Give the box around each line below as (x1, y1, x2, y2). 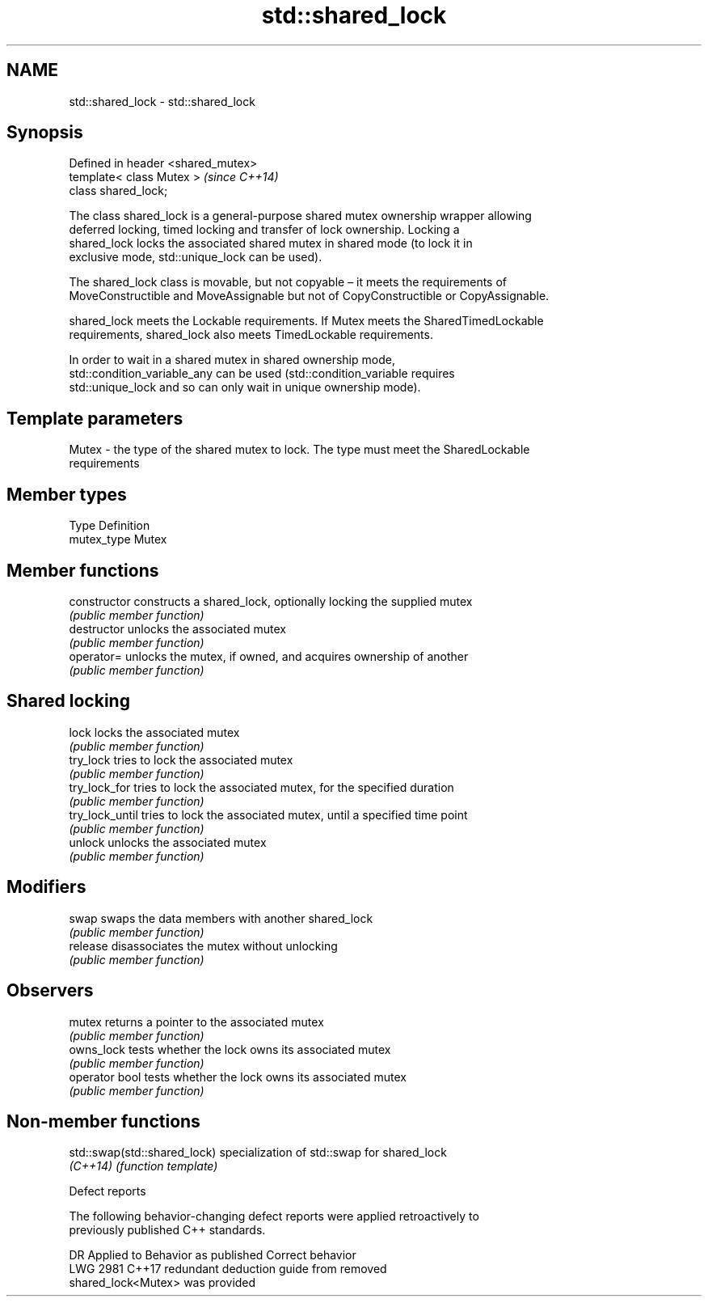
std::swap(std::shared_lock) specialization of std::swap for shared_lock (69, 1145, 447, 1160)
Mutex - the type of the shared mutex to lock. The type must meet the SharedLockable (69, 442, 530, 457)
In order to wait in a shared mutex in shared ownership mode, (69, 353, 395, 367)
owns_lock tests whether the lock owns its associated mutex (69, 1042, 391, 1056)
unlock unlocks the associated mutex (69, 835, 267, 849)
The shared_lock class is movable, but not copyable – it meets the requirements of (69, 275, 508, 290)
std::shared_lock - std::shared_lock (69, 94, 255, 108)
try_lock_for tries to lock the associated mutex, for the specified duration (69, 780, 454, 794)
